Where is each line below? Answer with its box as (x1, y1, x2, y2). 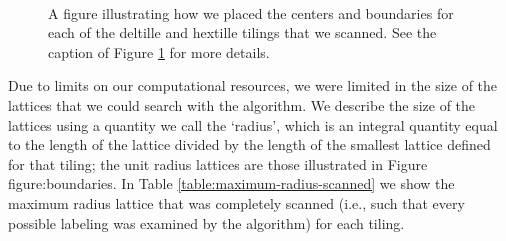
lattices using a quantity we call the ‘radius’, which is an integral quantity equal (8, 114, 498, 135)
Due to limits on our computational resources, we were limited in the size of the (8, 75, 498, 96)
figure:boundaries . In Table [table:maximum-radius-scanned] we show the (8, 173, 455, 194)
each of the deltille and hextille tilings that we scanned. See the (48, 22, 437, 43)
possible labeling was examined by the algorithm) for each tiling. (8, 212, 405, 233)
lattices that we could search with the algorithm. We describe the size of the (8, 94, 476, 115)
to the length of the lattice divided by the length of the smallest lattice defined (8, 134, 491, 155)
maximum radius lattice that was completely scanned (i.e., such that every (8, 192, 465, 213)
